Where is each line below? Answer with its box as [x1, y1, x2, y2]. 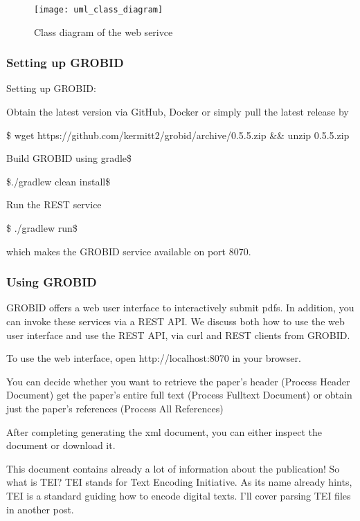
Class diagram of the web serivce [34, 24, 173, 39]
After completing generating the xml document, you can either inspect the [6, 424, 322, 439]
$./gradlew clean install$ [6, 174, 111, 188]
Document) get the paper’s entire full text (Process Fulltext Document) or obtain [6, 387, 352, 402]
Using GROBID [6, 273, 97, 291]
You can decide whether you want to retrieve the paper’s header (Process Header [6, 374, 350, 388]
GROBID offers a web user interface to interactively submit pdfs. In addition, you [6, 300, 354, 315]
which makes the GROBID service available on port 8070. [6, 244, 251, 258]
